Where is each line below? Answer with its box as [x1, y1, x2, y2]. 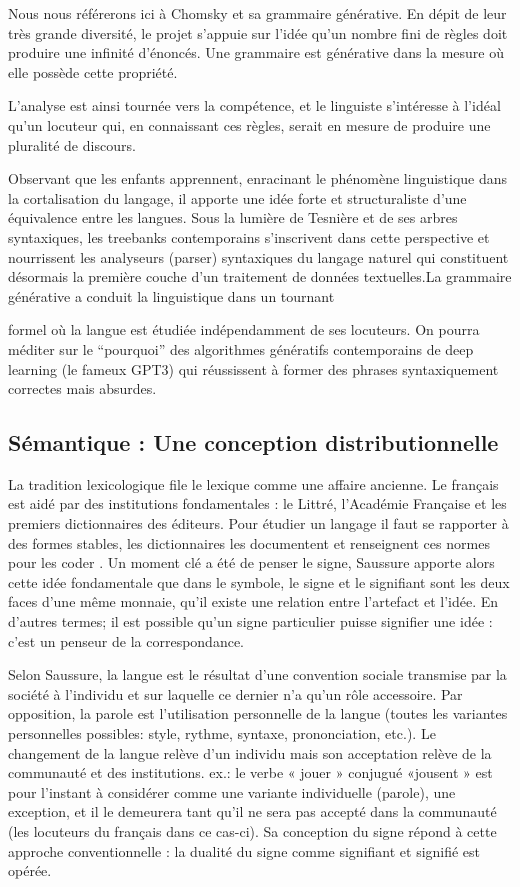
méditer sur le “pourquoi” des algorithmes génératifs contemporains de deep [8, 338, 474, 359]
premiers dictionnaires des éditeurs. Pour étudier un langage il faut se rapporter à [8, 513, 509, 534]
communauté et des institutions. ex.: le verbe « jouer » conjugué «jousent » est [8, 762, 493, 783]
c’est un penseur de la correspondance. [8, 630, 245, 651]
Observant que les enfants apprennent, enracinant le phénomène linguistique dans [8, 168, 508, 189]
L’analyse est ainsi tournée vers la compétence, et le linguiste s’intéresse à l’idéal [8, 95, 501, 116]
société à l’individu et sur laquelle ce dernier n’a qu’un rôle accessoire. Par [8, 683, 463, 704]
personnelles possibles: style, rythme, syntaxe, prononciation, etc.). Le [8, 723, 436, 744]
